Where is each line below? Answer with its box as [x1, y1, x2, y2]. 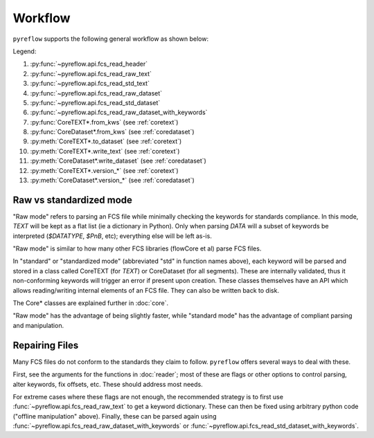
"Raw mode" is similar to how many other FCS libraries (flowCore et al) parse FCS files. [12, 244, 262, 253]
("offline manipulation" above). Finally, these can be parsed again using [12, 412, 217, 420]
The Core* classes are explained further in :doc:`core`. [12, 299, 169, 307]
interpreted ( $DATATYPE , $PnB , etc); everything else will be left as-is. [12, 232, 213, 240]
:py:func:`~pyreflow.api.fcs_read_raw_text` [30, 69, 152, 77]
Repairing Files [12, 339, 79, 351]
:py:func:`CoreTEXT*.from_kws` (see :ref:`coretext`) [30, 118, 179, 126]
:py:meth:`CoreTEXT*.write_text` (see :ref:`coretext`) [30, 147, 180, 155]
